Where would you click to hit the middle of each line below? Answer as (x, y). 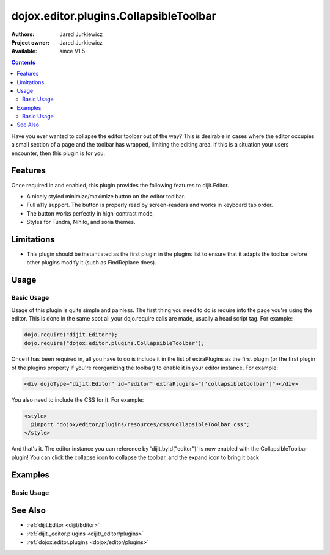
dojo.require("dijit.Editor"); (71, 335)
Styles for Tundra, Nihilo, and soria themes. (81, 222)
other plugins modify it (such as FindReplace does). (92, 263)
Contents (24, 62)
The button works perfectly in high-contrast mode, (90, 213)
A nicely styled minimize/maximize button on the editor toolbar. (106, 196)
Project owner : (31, 42)
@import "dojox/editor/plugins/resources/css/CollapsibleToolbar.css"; (140, 425)
